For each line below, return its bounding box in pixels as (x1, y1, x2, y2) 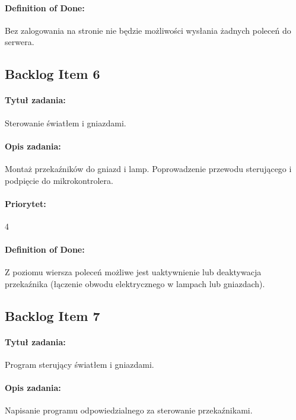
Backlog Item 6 (5, 65, 100, 83)
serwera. (5, 36, 34, 48)
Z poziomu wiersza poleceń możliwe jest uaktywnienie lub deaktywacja (5, 266, 262, 278)
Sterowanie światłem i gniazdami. (5, 116, 126, 129)
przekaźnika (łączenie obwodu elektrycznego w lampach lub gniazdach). (5, 277, 265, 289)
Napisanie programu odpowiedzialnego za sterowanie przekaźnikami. (5, 404, 253, 416)
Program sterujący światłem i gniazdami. (5, 358, 154, 371)
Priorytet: (5, 197, 46, 209)
